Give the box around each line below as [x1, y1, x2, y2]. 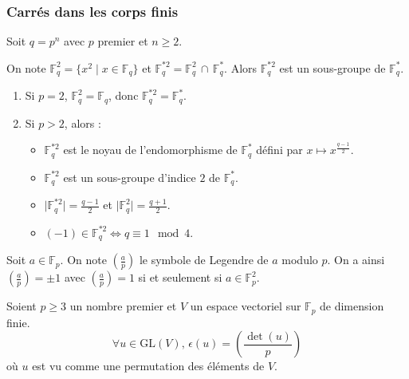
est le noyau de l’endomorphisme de [63, 141, 238, 158]
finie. [6, 314, 30, 330]
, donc [108, 87, 139, 104]
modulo [281, 251, 318, 268]
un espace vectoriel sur [190, 298, 301, 314]
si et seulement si [138, 269, 222, 286]
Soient [6, 298, 37, 314]
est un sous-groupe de [279, 59, 386, 76]
